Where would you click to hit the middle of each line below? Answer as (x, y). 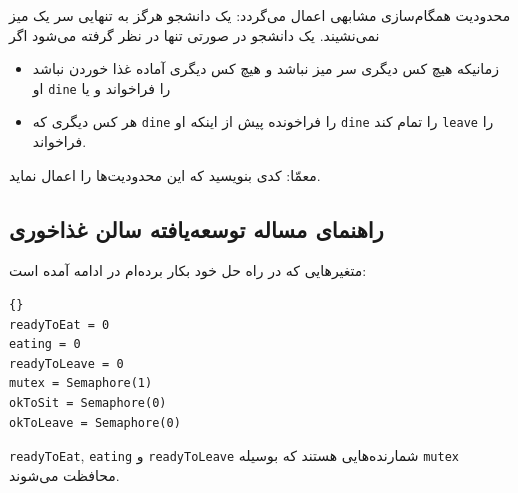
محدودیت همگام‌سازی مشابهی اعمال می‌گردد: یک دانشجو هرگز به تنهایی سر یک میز (260, 15)
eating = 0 (45, 344)
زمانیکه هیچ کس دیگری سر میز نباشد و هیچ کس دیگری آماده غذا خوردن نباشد (265, 68)
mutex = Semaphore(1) (81, 383)
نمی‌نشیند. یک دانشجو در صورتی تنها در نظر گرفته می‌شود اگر (194, 34)
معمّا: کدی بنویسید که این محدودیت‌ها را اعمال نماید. (165, 174)
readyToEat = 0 (59, 324)
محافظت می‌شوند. (64, 474)
